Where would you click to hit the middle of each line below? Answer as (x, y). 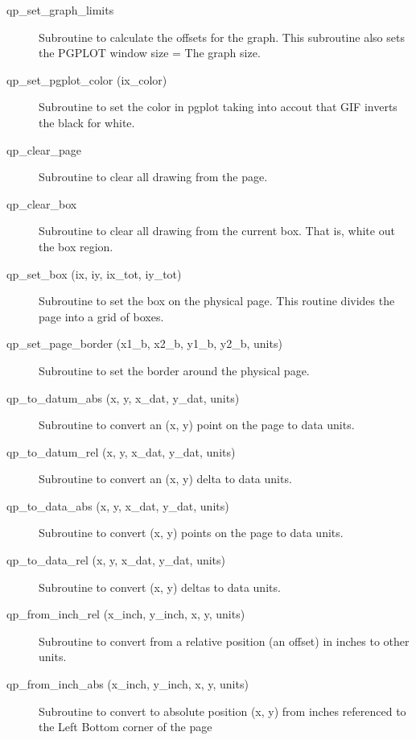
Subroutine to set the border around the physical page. (174, 370)
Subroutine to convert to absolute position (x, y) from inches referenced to (222, 711)
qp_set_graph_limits (60, 10)
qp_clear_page (44, 149)
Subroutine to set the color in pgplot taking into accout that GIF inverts (218, 107)
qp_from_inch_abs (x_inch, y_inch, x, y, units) (128, 684)
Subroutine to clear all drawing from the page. (153, 177)
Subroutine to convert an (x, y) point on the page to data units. (197, 425)
